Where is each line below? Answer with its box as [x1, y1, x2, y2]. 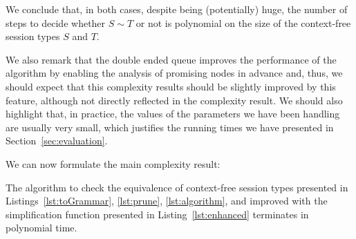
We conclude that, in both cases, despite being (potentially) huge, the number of [6, 2, 348, 16]
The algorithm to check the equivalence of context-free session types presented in [6, 180, 348, 194]
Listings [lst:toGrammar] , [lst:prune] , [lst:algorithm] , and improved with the [6, 193, 328, 208]
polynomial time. [6, 220, 77, 235]
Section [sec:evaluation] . [6, 133, 108, 148]
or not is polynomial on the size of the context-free [135, 15, 351, 30]
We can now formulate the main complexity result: [6, 156, 221, 171]
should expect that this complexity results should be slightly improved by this [6, 79, 336, 93]
